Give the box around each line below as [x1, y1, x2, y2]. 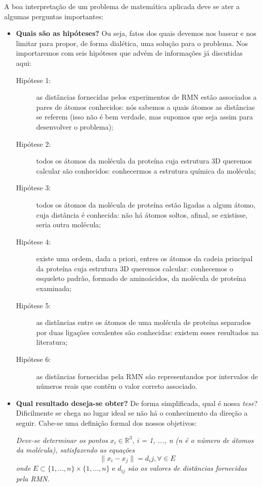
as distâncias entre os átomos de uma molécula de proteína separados [36, 317, 251, 328]
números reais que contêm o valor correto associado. [36, 381, 197, 391]
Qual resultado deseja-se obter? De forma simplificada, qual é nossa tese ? [16, 397, 258, 408]
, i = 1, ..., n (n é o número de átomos [132, 434, 254, 445]
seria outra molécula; [36, 219, 101, 230]
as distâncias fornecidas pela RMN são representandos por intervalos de [36, 371, 258, 381]
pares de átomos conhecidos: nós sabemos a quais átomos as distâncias [36, 101, 255, 112]
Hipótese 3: [16, 182, 51, 193]
